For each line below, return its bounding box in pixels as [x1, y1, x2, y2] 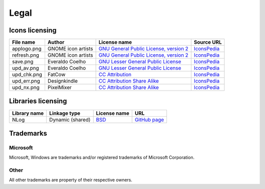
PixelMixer [47, 84, 72, 91]
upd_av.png [12, 64, 39, 71]
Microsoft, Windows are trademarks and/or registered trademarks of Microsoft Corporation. [9, 155, 195, 160]
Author [47, 39, 65, 46]
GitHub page [134, 116, 164, 123]
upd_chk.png [12, 71, 43, 78]
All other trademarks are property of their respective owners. [9, 177, 132, 183]
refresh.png [12, 52, 39, 59]
